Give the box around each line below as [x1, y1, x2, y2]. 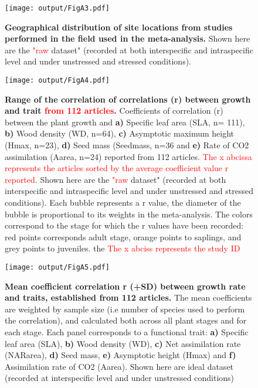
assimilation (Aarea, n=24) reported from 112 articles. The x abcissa [5, 150, 252, 162]
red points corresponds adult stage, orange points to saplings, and [5, 230, 242, 243]
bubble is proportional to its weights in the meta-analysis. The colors [5, 207, 253, 220]
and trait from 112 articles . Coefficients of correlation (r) [5, 104, 223, 117]
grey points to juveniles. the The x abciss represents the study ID [5, 242, 240, 254]
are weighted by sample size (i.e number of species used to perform [5, 302, 245, 315]
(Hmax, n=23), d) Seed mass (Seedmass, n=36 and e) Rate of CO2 [5, 139, 249, 151]
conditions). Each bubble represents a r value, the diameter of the [5, 196, 241, 209]
